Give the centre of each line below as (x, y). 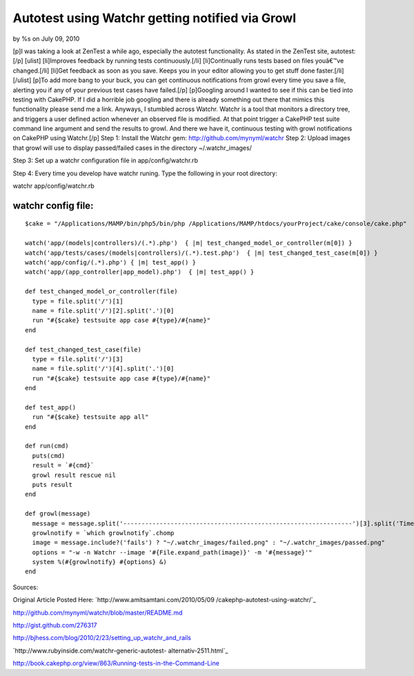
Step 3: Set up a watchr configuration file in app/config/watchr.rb (106, 161)
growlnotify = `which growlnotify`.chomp (103, 533)
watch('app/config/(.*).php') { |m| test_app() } (111, 262)
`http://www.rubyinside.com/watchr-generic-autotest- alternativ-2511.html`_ (120, 650)
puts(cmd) (49, 455)
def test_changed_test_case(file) (83, 349)
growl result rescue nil (74, 475)
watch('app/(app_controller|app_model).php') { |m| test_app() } (140, 272)
